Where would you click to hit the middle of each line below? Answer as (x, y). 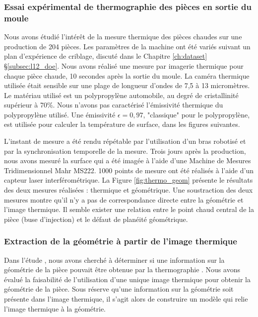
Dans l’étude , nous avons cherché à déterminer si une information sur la (114, 260)
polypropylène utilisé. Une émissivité (60, 114)
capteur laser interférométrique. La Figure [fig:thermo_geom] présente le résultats (129, 180)
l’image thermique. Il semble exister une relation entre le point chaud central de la (129, 209)
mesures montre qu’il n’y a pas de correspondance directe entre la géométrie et (124, 199)
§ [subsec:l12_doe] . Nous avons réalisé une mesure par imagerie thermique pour (124, 65)
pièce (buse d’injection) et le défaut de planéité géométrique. (96, 219)
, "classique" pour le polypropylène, (196, 114)
